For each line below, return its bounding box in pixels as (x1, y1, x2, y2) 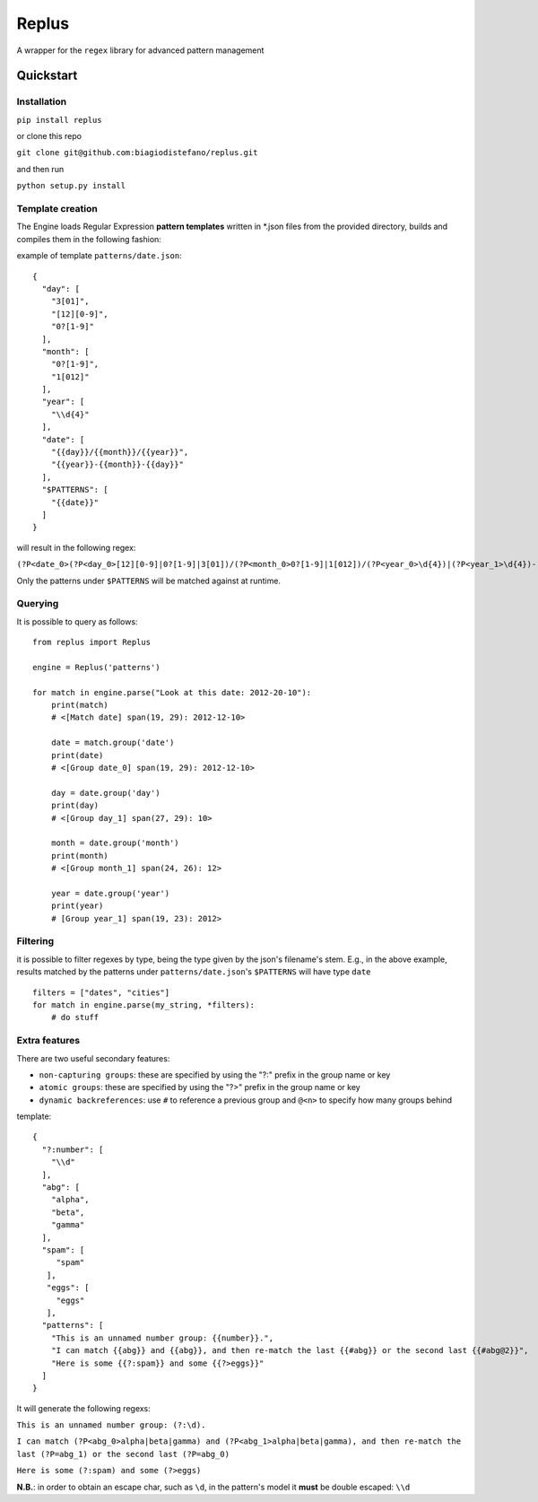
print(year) (50, 901, 104, 911)
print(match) (50, 700, 108, 711)
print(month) (50, 851, 108, 860)
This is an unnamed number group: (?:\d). (16, 1420, 206, 1430)
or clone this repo (16, 131, 82, 142)
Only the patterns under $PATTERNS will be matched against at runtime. (16, 575, 282, 586)
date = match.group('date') (50, 738, 175, 748)
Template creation (16, 203, 98, 215)
